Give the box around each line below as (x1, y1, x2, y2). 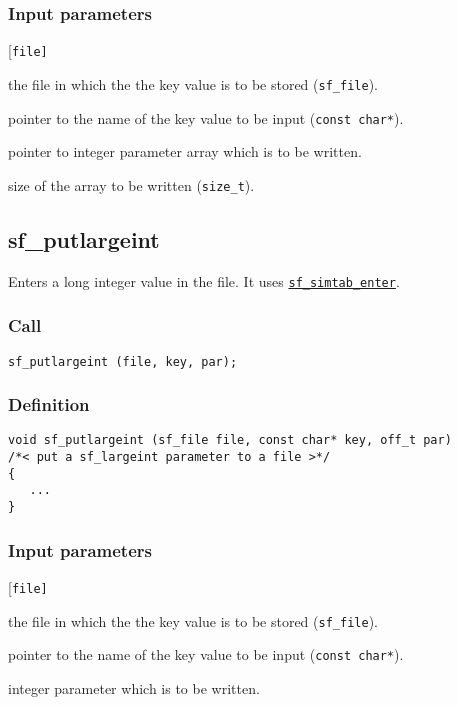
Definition (8, 392, 90, 417)
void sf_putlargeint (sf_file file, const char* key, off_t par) (8, 433, 452, 448)
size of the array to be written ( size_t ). (8, 174, 255, 195)
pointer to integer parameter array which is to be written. (8, 141, 362, 162)
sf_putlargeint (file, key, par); (8, 354, 238, 369)
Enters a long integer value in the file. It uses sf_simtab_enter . (8, 270, 400, 291)
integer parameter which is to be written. (8, 677, 260, 698)
